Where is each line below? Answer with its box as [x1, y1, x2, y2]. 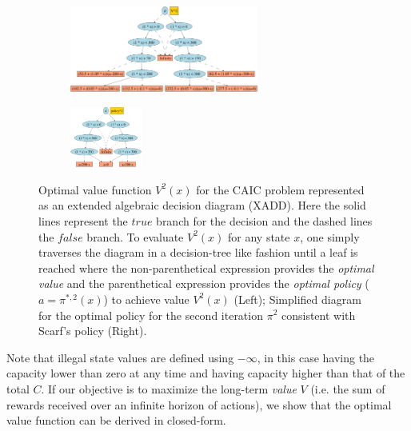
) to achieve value [103, 290, 190, 307]
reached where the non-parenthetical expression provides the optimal [38, 259, 374, 276]
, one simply [300, 228, 360, 245]
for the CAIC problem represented [196, 181, 365, 198]
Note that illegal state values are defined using [6, 349, 234, 365]
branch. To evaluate [86, 228, 184, 245]
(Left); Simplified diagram [233, 290, 361, 307]
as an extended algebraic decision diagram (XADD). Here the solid [38, 197, 366, 214]
